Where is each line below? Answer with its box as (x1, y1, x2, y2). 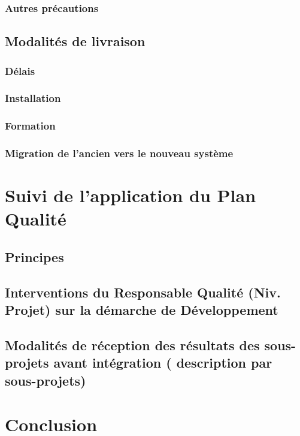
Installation (5, 91, 61, 106)
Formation (5, 118, 56, 133)
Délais (5, 63, 35, 78)
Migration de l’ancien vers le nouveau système (5, 146, 234, 161)
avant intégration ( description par (53, 353, 272, 372)
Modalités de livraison (5, 32, 146, 50)
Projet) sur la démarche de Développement (5, 300, 278, 319)
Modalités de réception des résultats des (5, 335, 260, 354)
